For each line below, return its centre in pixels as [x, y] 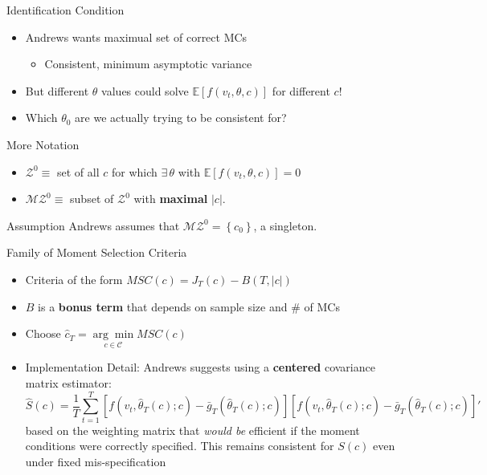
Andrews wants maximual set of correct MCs [136, 37]
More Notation [43, 144]
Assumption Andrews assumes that [93, 225]
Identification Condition [65, 10]
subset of [92, 199]
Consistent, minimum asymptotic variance [148, 64]
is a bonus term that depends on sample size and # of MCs [189, 306]
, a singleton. [285, 225]
